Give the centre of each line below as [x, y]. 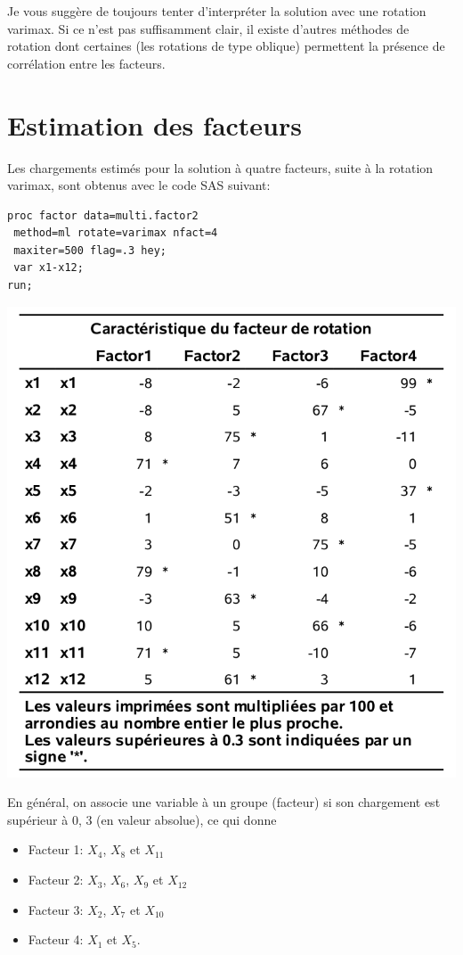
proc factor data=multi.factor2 [103, 215]
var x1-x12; [49, 268]
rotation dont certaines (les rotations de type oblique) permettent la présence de [226, 46]
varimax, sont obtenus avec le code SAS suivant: [139, 185]
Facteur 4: [56, 939]
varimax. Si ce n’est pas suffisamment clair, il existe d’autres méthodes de [208, 28]
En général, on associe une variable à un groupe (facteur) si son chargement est [224, 802]
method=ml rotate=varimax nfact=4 [116, 233]
